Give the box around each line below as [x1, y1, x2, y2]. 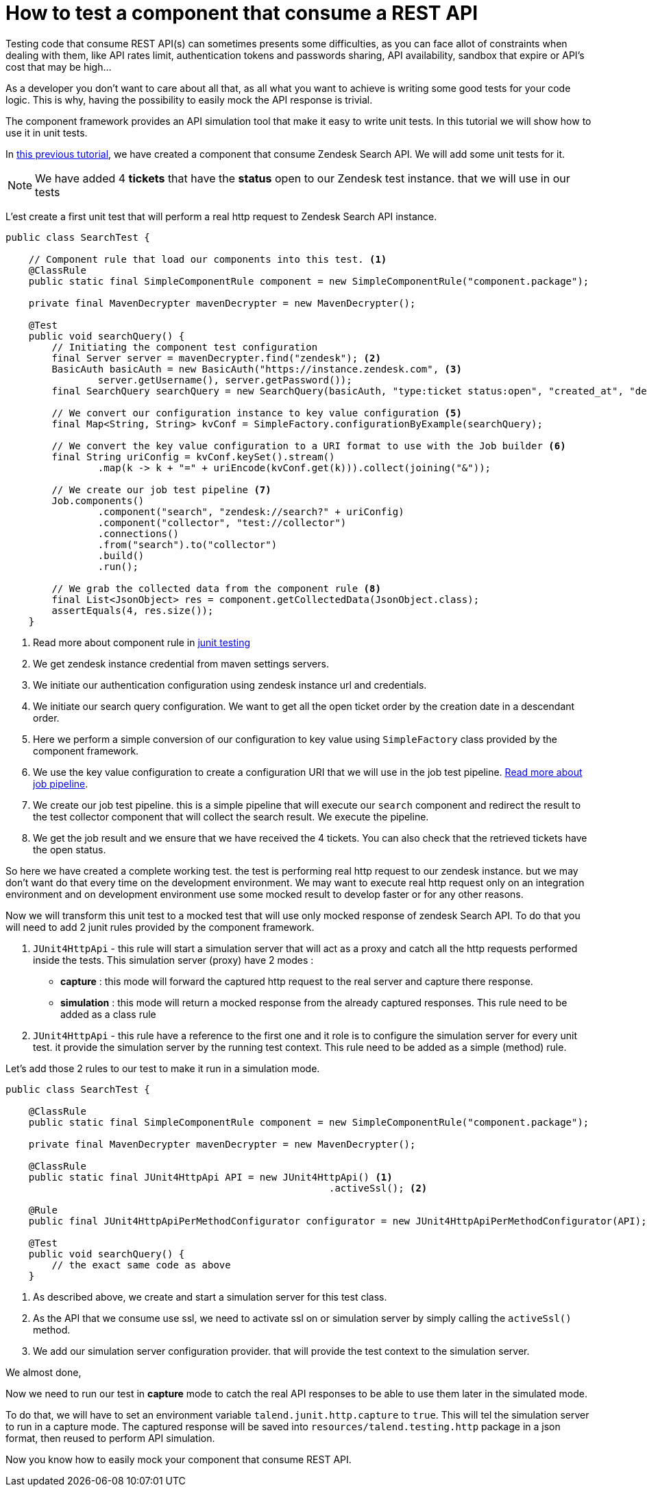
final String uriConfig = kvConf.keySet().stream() [51, 451, 335, 462]
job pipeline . [33, 777, 88, 790]
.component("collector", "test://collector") [97, 517, 347, 528]
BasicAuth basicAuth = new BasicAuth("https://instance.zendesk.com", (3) [51, 363, 462, 375]
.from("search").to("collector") [97, 538, 278, 550]
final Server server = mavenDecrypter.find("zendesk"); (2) [51, 352, 381, 364]
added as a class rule [60, 1008, 156, 1020]
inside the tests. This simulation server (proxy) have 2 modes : [33, 954, 314, 966]
